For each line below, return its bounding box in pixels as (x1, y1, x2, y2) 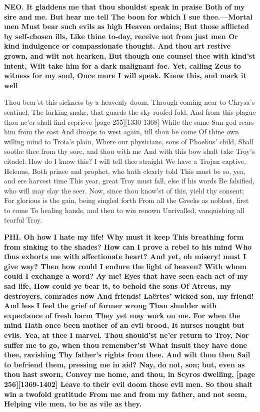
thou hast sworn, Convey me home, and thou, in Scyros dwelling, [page (4, 369, 255, 379)
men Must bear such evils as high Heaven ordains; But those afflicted (4, 21, 249, 32)
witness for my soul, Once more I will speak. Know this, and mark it (4, 70, 246, 81)
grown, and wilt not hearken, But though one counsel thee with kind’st (4, 50, 255, 61)
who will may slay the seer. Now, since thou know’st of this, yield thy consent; (4, 185, 244, 195)
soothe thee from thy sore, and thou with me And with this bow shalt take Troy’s (4, 146, 255, 156)
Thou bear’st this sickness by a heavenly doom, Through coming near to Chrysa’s (4, 97, 255, 107)
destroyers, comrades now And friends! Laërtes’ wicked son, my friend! (4, 290, 254, 301)
